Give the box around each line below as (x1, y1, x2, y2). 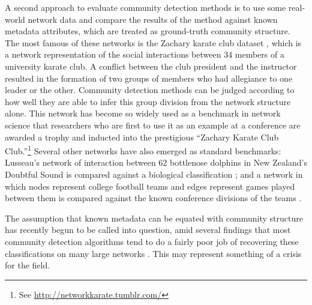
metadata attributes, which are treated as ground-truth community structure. (5, 25, 290, 37)
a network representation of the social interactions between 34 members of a (5, 48, 284, 61)
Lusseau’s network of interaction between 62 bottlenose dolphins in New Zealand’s (5, 156, 307, 169)
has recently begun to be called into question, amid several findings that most (5, 223, 291, 236)
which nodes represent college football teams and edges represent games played (5, 180, 295, 192)
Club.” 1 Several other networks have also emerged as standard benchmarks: (5, 143, 281, 157)
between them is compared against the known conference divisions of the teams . (5, 192, 302, 204)
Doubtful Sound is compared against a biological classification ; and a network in (5, 168, 303, 180)
